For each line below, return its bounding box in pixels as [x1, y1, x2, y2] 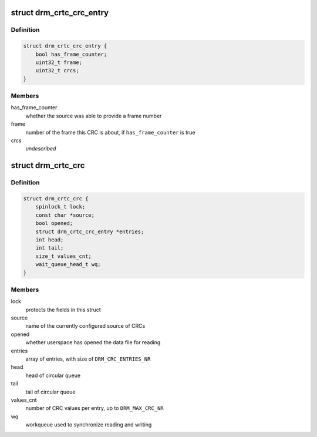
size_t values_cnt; [35, 253, 92, 260]
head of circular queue [25, 372, 81, 379]
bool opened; [35, 220, 73, 227]
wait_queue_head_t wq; [35, 261, 101, 268]
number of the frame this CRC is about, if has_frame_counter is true [25, 129, 196, 136]
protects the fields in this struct [25, 306, 101, 313]
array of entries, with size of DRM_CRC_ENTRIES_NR [25, 355, 151, 362]
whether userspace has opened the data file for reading [25, 339, 161, 346]
